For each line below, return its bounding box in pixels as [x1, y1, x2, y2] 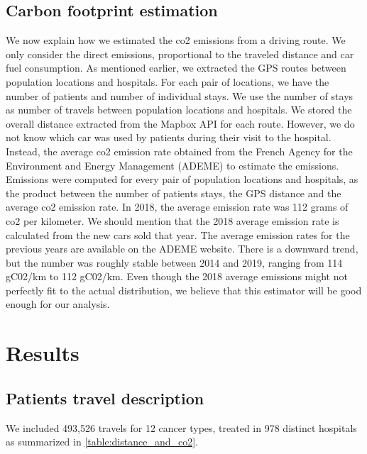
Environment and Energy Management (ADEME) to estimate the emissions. [6, 157, 339, 172]
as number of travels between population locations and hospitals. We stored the [6, 102, 352, 117]
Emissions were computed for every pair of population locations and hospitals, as [6, 172, 358, 187]
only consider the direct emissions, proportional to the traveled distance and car [6, 46, 354, 61]
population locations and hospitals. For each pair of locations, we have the [6, 74, 329, 89]
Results [6, 338, 80, 367]
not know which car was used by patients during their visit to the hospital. [6, 130, 332, 145]
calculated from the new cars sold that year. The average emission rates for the [6, 227, 350, 242]
